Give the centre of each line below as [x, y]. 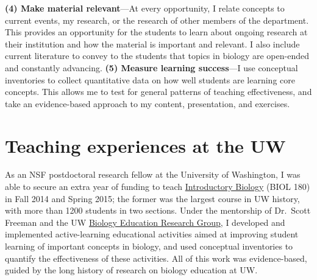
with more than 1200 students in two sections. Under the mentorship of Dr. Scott [158, 210]
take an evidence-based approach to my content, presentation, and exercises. [148, 103]
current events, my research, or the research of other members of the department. [157, 20]
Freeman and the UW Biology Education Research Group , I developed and [145, 222]
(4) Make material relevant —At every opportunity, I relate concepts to [145, 8]
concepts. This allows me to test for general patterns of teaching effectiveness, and [158, 92]
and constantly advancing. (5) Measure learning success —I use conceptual [151, 67]
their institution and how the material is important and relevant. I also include [152, 44]
